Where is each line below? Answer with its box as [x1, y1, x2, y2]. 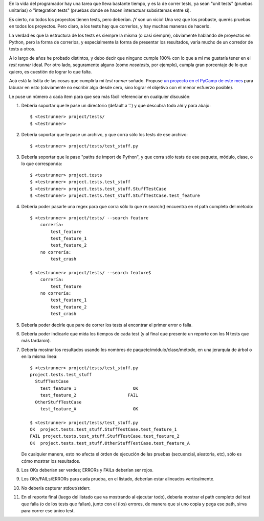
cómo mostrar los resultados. [21, 458, 81, 464]
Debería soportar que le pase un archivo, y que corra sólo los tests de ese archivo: [21, 132, 188, 138]
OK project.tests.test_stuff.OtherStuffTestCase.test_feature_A [30, 440, 190, 446]
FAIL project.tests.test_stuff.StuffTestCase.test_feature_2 [30, 433, 179, 439]
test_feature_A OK [40, 406, 139, 411]
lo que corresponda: [21, 161, 62, 166]
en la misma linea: [21, 354, 58, 359]
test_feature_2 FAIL [40, 392, 139, 398]
